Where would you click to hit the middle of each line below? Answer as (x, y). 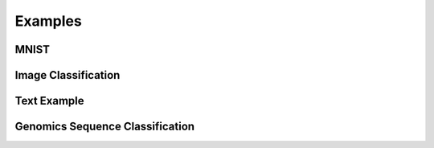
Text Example (49, 101)
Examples (48, 21)
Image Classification (68, 75)
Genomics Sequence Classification (105, 127)
